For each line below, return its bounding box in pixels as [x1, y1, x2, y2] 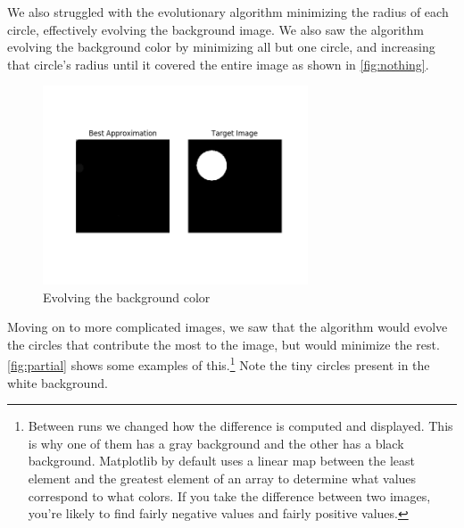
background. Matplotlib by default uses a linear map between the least [28, 451, 415, 470]
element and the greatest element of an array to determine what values [28, 468, 417, 487]
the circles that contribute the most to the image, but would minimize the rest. [7, 334, 440, 353]
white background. [7, 373, 108, 392]
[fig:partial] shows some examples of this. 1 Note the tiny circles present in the [7, 353, 430, 374]
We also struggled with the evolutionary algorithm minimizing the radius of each [7, 3, 449, 21]
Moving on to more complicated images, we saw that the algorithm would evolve [7, 318, 448, 336]
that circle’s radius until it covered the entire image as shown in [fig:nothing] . [7, 54, 429, 73]
